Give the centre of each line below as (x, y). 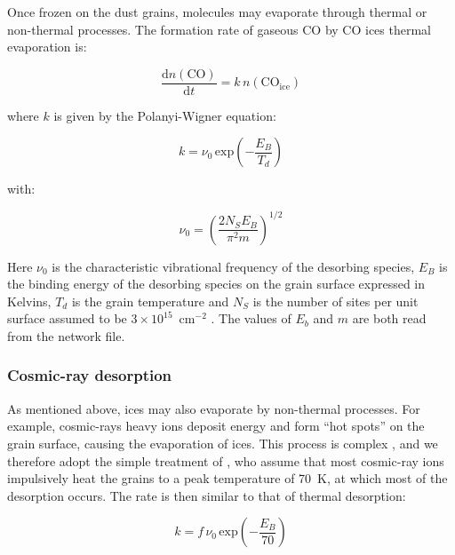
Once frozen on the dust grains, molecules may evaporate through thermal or (217, 12)
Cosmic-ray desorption (90, 375)
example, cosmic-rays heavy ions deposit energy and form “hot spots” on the (216, 426)
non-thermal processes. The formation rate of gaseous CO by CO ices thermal (219, 29)
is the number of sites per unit (335, 301)
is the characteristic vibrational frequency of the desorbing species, (233, 266)
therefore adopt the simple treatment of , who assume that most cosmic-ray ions (226, 460)
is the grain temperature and (150, 301)
